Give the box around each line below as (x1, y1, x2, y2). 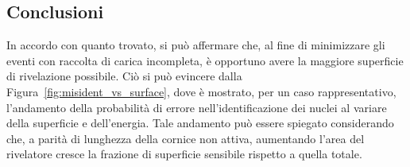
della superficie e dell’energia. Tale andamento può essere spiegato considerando (6, 115, 394, 131)
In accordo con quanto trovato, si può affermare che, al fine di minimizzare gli (6, 37, 385, 53)
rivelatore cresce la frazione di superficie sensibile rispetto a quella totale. (6, 146, 362, 162)
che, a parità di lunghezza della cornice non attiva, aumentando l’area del (6, 130, 365, 146)
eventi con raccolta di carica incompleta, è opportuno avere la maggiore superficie (6, 52, 404, 68)
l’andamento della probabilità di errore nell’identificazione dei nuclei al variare (6, 99, 387, 115)
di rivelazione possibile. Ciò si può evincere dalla (6, 68, 242, 84)
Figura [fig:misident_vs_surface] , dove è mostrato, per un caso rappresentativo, (6, 83, 396, 99)
